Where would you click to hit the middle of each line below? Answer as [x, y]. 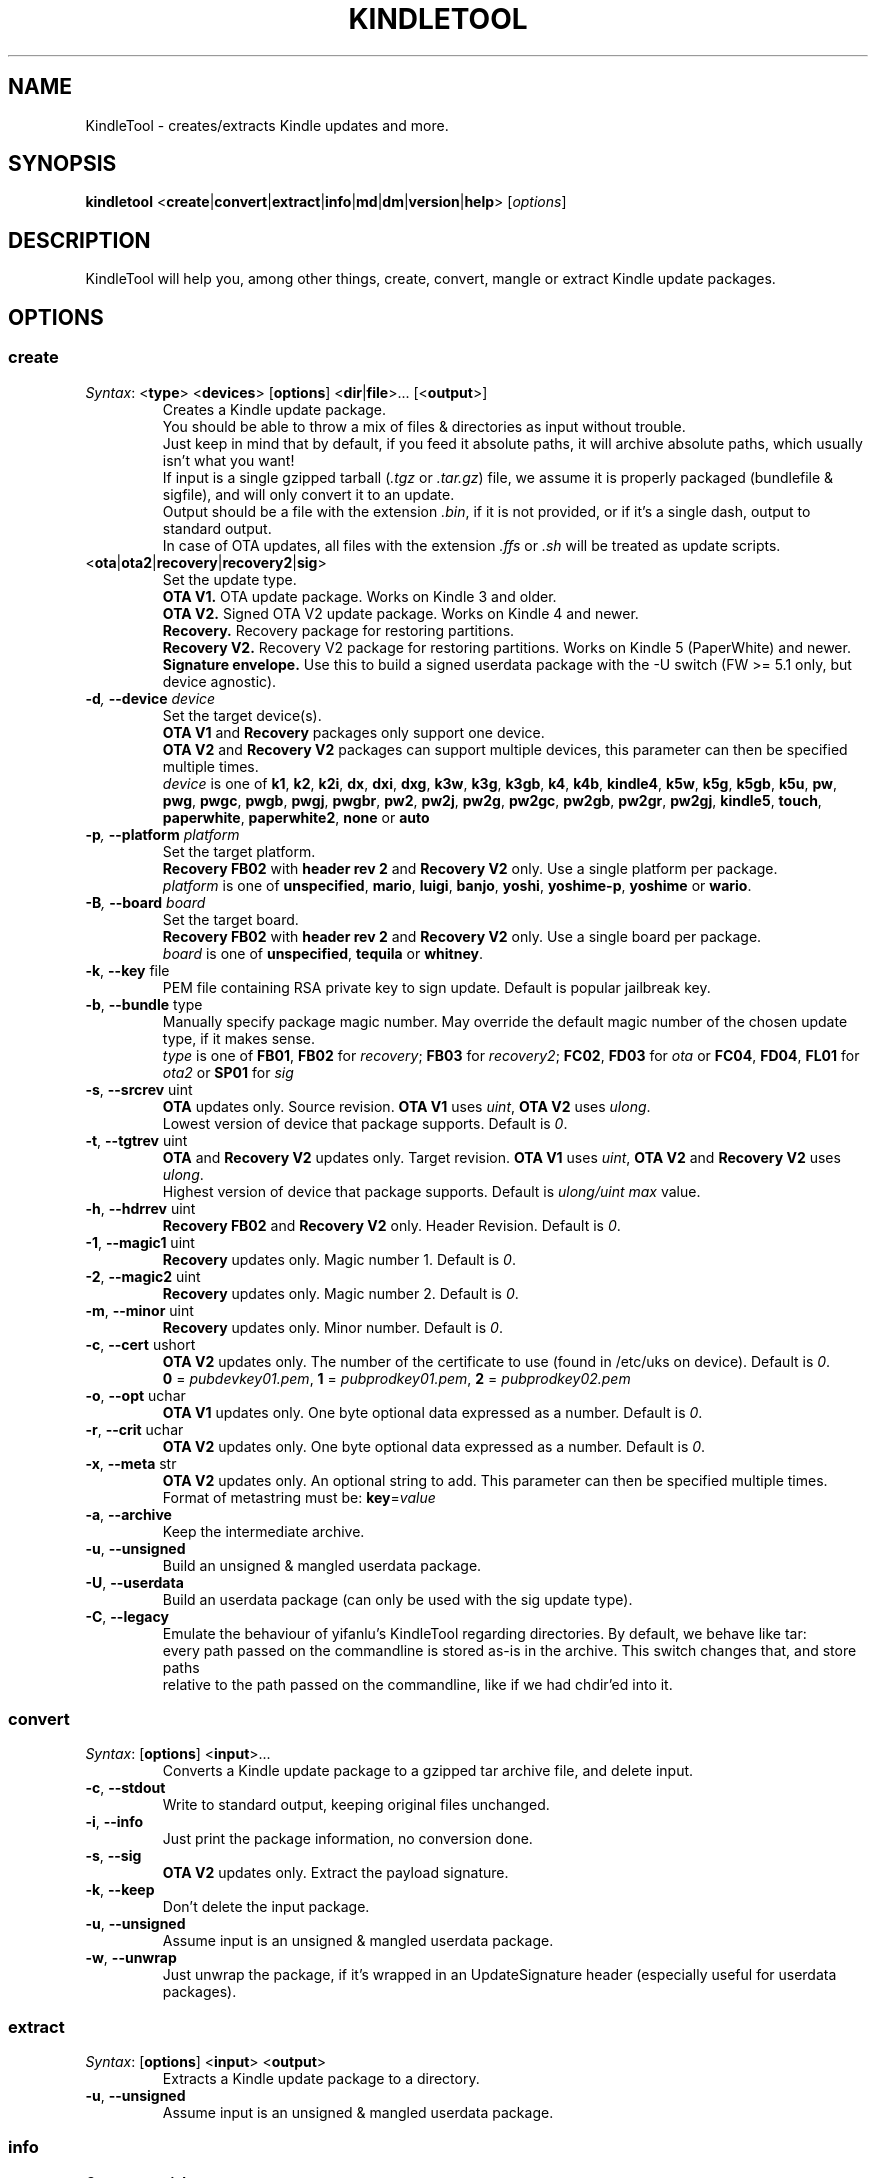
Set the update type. [229, 579]
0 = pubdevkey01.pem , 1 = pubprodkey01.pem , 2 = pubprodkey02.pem [396, 1378]
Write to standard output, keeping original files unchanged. [356, 1805]
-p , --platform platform [162, 834]
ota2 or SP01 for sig [228, 1072]
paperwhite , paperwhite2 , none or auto [296, 817]
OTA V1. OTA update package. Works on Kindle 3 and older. [359, 596]
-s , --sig [113, 1856]
